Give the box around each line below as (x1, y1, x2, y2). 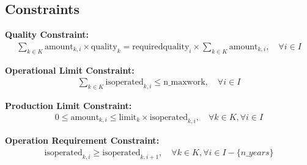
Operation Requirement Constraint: (5, 134, 160, 147)
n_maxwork (163, 78, 205, 87)
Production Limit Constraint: (5, 99, 132, 112)
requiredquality (132, 42, 190, 51)
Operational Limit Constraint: (5, 63, 135, 76)
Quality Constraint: (5, 28, 89, 41)
